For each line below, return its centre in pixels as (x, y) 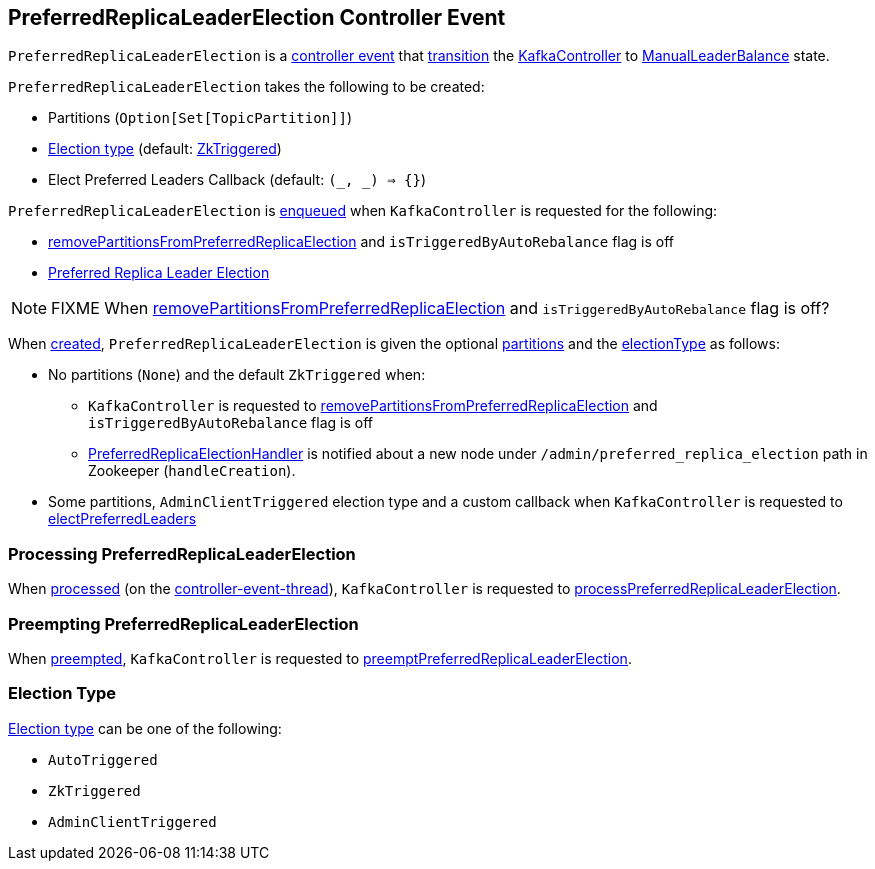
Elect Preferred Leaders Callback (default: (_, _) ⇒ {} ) (237, 180)
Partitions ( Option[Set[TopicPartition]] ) (200, 118)
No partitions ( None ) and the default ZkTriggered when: (237, 375)
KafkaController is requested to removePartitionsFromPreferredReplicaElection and (373, 406)
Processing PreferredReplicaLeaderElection (182, 553)
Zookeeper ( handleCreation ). (192, 471)
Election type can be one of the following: (145, 728)
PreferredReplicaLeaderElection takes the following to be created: (246, 87)
